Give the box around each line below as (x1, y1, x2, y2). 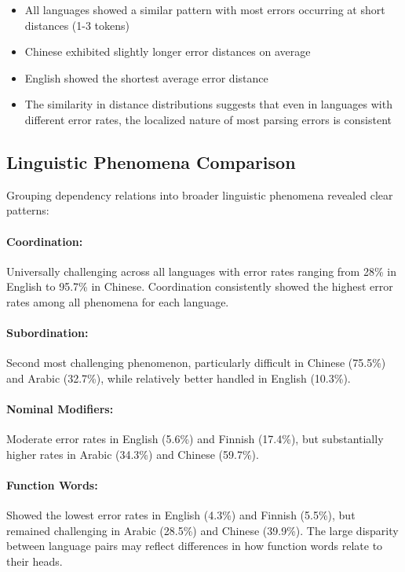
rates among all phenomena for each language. (6, 293, 229, 310)
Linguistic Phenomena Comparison (6, 149, 296, 174)
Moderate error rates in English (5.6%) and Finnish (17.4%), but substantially (6, 431, 384, 447)
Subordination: (6, 324, 89, 341)
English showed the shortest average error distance (24, 69, 268, 86)
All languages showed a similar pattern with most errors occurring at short (24, 2, 385, 17)
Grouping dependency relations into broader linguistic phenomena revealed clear (6, 186, 393, 203)
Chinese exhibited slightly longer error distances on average (24, 43, 311, 60)
